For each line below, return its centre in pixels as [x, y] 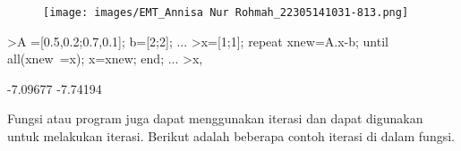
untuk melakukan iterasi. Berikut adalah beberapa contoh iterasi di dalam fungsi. [231, 136]
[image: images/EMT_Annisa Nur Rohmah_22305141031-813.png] [226, 13]
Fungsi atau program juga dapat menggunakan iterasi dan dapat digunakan [215, 118]
